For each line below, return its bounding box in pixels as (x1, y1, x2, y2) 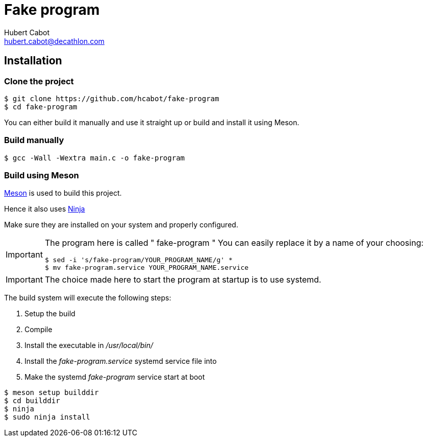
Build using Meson (4, 170, 79, 181)
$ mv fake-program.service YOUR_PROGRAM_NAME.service (44, 264, 249, 272)
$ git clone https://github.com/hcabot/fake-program (4, 94, 219, 103)
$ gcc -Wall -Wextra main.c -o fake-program (4, 153, 185, 162)
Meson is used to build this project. (4, 189, 122, 198)
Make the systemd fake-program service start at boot (24, 373, 205, 382)
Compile (24, 325, 53, 334)
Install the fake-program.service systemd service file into (24, 357, 217, 366)
